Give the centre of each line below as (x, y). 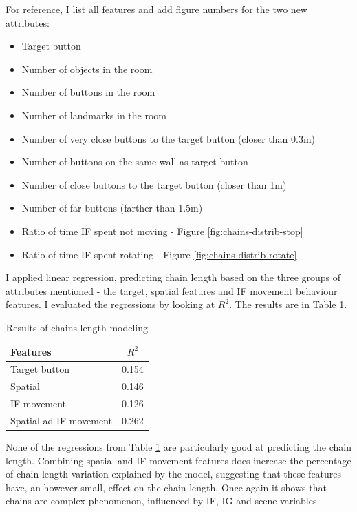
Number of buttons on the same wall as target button (135, 162)
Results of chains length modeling (77, 327)
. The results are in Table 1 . (288, 304)
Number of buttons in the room (88, 92)
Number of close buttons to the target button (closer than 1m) (154, 184)
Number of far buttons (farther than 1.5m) (112, 208)
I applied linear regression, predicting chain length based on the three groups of (173, 277)
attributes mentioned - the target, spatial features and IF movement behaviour (172, 290)
